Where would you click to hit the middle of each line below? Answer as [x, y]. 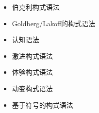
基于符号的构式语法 [42, 105]
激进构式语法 [32, 56]
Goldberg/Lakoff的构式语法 [54, 23]
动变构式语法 [32, 88]
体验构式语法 [32, 72]
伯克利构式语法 [36, 7]
